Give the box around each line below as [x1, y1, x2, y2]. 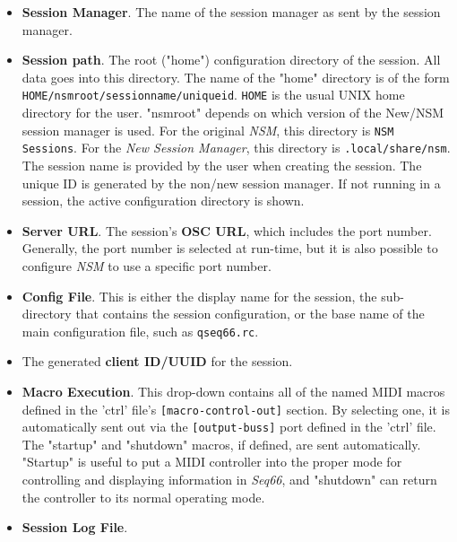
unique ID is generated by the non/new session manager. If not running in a [22, 173, 441, 192]
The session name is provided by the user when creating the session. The [22, 155, 422, 174]
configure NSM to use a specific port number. [22, 256, 272, 275]
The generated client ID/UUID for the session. [22, 352, 293, 371]
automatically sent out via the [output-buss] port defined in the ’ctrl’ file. [22, 417, 436, 436]
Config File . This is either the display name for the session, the [22, 286, 377, 305]
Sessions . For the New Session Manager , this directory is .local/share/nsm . [22, 138, 451, 157]
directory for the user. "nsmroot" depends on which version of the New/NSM [22, 103, 444, 122]
